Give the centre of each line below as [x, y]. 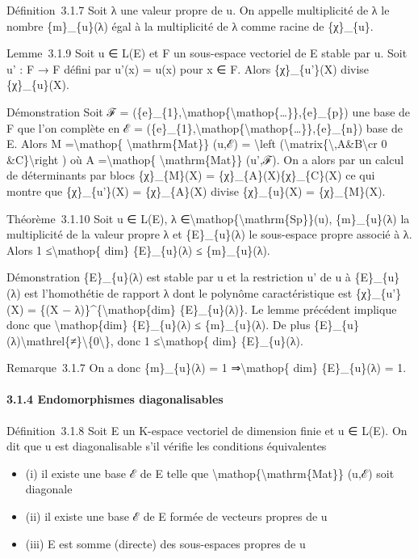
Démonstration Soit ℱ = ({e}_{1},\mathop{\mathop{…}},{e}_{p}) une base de [209, 111]
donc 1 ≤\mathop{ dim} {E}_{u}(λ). [210, 340]
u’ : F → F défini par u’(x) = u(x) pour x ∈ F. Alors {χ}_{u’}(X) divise [188, 68]
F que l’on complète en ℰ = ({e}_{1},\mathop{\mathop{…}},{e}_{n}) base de [205, 127]
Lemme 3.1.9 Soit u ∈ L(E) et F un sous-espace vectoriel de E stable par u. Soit [207, 53]
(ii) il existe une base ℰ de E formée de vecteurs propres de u [176, 516]
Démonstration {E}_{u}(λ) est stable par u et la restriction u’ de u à [179, 277]
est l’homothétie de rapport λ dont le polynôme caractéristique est [188, 292]
